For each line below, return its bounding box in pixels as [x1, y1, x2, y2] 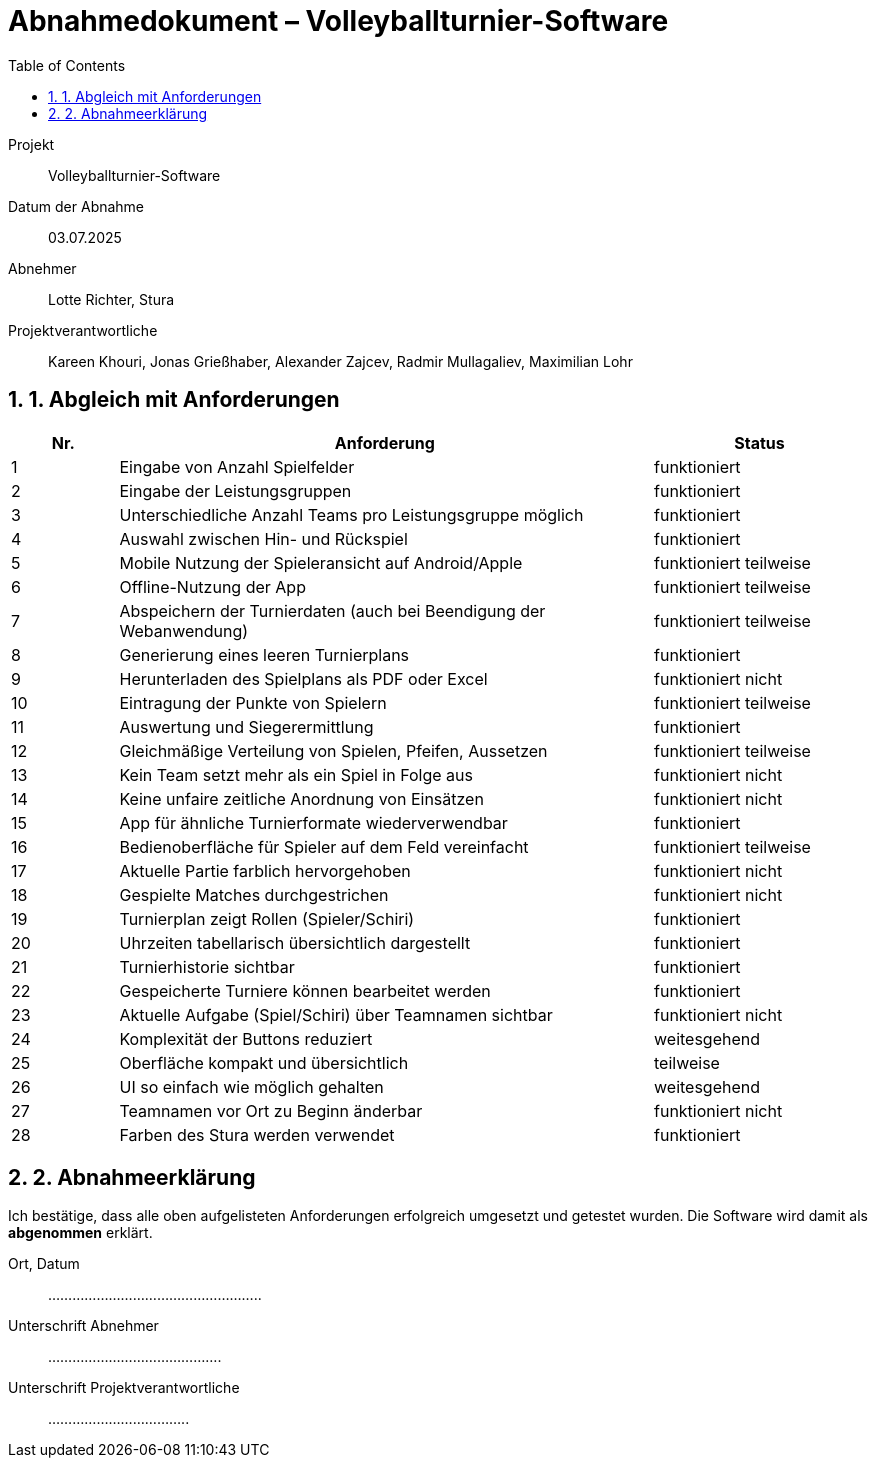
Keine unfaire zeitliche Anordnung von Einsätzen [119, 788, 484, 809]
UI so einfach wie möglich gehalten [119, 1076, 384, 1097]
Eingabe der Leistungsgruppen [119, 480, 352, 501]
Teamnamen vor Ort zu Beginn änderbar [119, 1100, 423, 1121]
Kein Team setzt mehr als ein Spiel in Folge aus [119, 764, 473, 785]
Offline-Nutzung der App [119, 576, 306, 597]
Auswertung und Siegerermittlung [119, 716, 374, 737]
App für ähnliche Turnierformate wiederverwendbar [119, 812, 508, 833]
